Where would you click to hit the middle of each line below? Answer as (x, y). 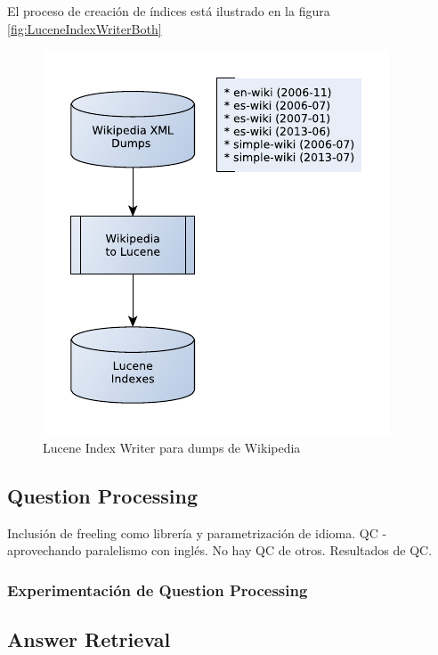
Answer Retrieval (89, 639)
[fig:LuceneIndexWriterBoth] (85, 28)
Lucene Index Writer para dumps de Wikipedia (172, 447)
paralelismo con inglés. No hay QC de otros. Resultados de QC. (259, 550)
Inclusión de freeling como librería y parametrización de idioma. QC (193, 532)
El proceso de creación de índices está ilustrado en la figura (169, 11)
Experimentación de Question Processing (158, 589)
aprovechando (45, 550)
